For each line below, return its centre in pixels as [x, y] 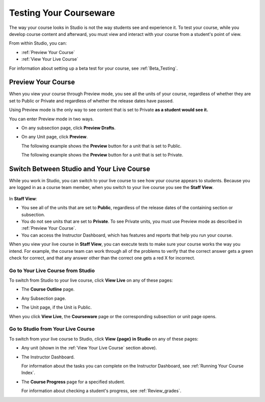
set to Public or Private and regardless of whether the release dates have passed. [92, 101]
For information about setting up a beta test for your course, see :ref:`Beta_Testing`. [93, 68]
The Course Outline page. [48, 289]
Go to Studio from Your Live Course [52, 329]
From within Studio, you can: [38, 43]
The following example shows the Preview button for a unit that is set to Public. [101, 146]
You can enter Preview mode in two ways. [52, 119]
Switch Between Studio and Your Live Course [80, 169]
